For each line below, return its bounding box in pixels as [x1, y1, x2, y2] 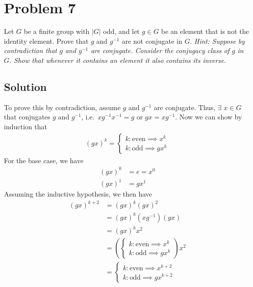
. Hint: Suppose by [190, 35, 245, 46]
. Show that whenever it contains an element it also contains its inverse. [9, 55, 226, 65]
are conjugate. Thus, [153, 102, 216, 112]
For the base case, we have [4, 155, 84, 165]
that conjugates [4, 112, 51, 122]
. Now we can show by [175, 112, 242, 122]
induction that [4, 121, 47, 131]
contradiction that [4, 45, 57, 56]
